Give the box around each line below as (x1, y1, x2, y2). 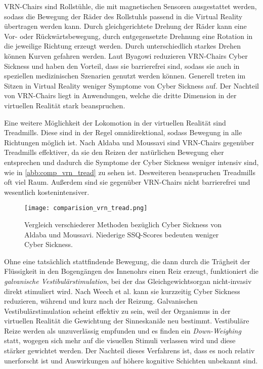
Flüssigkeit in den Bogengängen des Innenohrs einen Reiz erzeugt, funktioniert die (4, 266, 259, 276)
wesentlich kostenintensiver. (4, 186, 90, 197)
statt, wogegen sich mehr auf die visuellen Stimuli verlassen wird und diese (4, 335, 236, 346)
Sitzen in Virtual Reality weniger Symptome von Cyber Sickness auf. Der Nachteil (4, 80, 259, 91)
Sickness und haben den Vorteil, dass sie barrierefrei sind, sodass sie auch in (4, 60, 240, 71)
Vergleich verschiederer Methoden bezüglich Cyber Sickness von (24, 219, 222, 229)
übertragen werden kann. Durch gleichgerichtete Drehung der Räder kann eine (4, 21, 247, 31)
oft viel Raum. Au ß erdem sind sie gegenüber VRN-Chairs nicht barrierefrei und (4, 177, 250, 187)
